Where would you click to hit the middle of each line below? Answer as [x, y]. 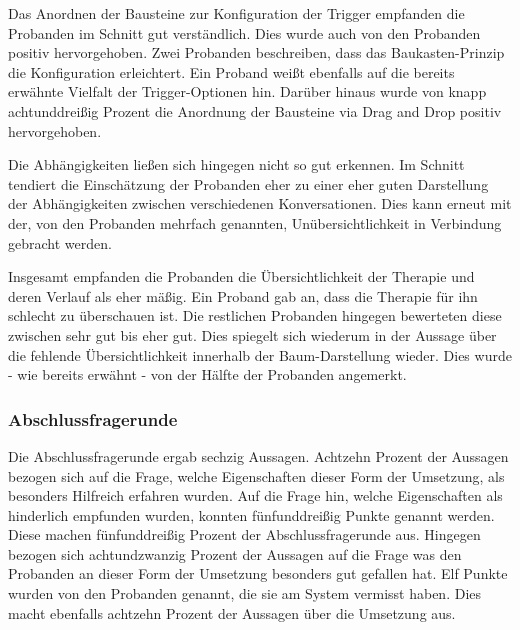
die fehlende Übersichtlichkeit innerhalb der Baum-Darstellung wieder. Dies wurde [260, 354]
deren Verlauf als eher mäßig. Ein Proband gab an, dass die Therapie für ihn [243, 295]
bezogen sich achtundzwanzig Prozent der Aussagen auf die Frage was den [235, 553]
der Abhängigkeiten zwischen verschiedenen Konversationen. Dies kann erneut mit [260, 203]
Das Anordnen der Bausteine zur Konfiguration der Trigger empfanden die [236, 13]
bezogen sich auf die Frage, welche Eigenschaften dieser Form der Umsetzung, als [256, 475]
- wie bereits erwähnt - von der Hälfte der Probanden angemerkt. [207, 374]
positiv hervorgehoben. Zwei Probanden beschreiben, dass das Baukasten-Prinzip [256, 52]
